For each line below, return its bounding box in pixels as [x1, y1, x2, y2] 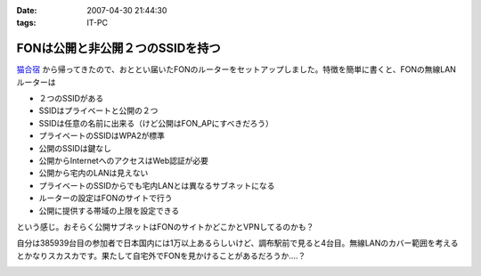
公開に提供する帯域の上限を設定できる [38, 205, 180, 215]
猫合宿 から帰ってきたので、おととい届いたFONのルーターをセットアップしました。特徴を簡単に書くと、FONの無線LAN [16, 64, 456, 75]
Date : [16, 5, 37, 15]
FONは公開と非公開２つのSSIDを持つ [16, 41, 222, 56]
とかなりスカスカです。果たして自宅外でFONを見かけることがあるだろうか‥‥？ [16, 250, 306, 261]
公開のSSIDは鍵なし [38, 142, 111, 153]
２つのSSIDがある [38, 93, 104, 104]
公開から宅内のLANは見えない [38, 167, 149, 178]
